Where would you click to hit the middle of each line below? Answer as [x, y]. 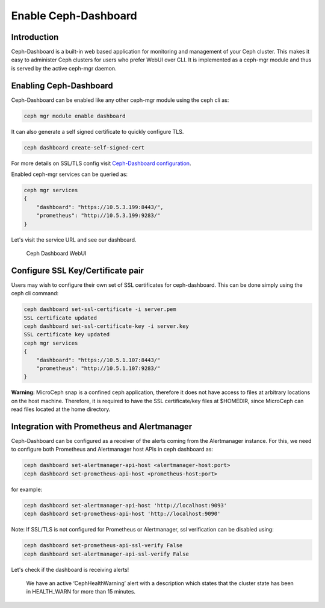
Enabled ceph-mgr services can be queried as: [70, 174]
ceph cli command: [35, 293]
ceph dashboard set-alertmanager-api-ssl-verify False [106, 554]
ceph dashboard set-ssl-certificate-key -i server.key [106, 326]
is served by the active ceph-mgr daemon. [64, 68]
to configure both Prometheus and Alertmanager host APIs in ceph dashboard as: [112, 450]
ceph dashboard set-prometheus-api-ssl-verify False [103, 546]
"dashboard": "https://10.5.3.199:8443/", [100, 207]
